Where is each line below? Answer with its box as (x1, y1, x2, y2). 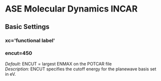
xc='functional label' (5, 37, 55, 44)
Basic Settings (5, 23, 50, 31)
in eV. (5, 71, 16, 77)
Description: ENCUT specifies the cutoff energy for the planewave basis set (5, 66, 157, 72)
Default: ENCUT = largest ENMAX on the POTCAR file (5, 61, 112, 67)
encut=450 (5, 50, 32, 56)
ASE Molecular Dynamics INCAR (5, 3, 138, 14)
